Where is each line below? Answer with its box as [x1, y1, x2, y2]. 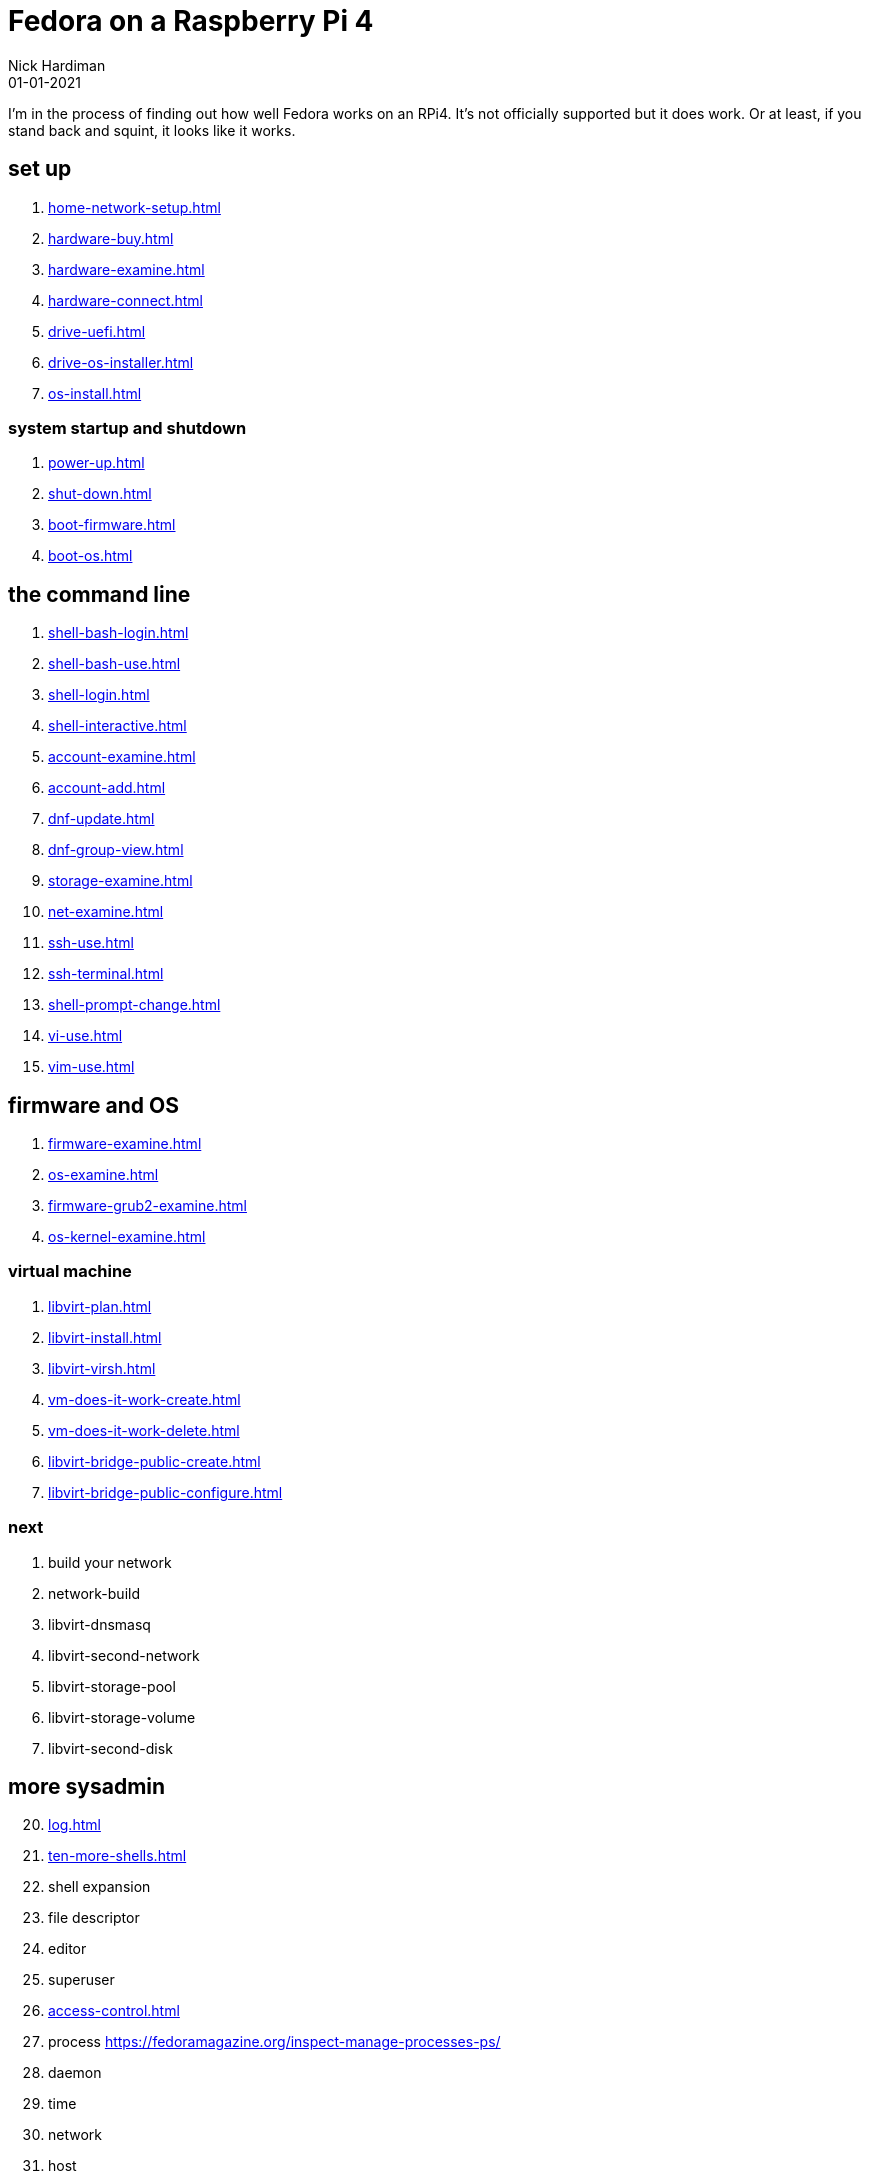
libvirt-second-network [48, 1646, 200, 1664]
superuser [48, 1971, 115, 1989]
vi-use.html [48, 1027, 123, 1045]
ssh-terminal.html [48, 965, 164, 983]
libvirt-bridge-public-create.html [48, 1452, 261, 1470]
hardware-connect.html [48, 291, 203, 309]
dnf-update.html [48, 810, 155, 828]
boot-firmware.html [48, 516, 176, 534]
